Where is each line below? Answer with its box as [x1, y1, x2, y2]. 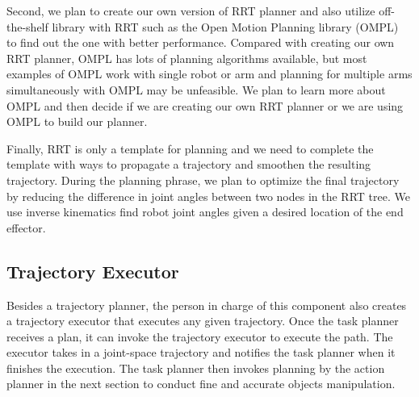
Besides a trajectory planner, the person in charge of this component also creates [6, 296, 407, 313]
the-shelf [6, 18, 48, 35]
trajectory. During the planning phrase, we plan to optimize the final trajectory [6, 171, 400, 188]
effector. [6, 219, 46, 236]
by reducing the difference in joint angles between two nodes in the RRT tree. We [6, 187, 410, 204]
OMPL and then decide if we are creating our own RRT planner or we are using [6, 97, 404, 114]
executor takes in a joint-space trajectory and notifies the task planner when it [6, 344, 396, 361]
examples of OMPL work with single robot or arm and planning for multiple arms [6, 65, 413, 82]
